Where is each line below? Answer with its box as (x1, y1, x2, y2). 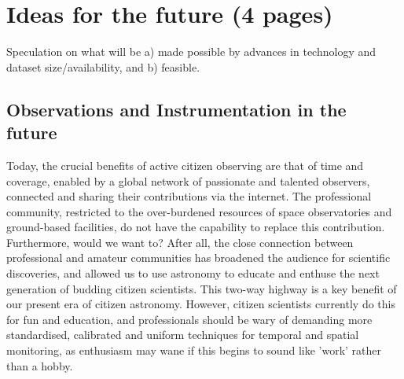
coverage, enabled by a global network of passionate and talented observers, (6, 172, 370, 189)
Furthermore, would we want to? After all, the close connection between (6, 234, 354, 250)
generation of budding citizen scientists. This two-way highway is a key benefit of (6, 280, 397, 296)
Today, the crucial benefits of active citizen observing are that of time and (6, 156, 364, 173)
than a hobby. (6, 357, 73, 373)
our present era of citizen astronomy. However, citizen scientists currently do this (6, 296, 395, 312)
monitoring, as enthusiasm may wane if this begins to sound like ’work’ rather (6, 342, 382, 359)
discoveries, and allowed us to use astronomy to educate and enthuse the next (6, 265, 380, 281)
